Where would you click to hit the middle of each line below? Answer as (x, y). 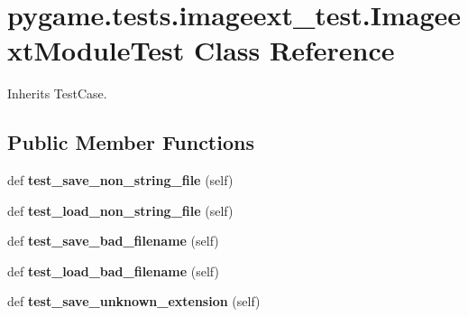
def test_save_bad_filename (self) (113, 241)
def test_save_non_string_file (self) (120, 180)
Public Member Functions (131, 142)
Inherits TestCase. (57, 93)
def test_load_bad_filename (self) (113, 270)
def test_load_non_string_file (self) (120, 210)
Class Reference (294, 50)
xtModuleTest (96, 50)
